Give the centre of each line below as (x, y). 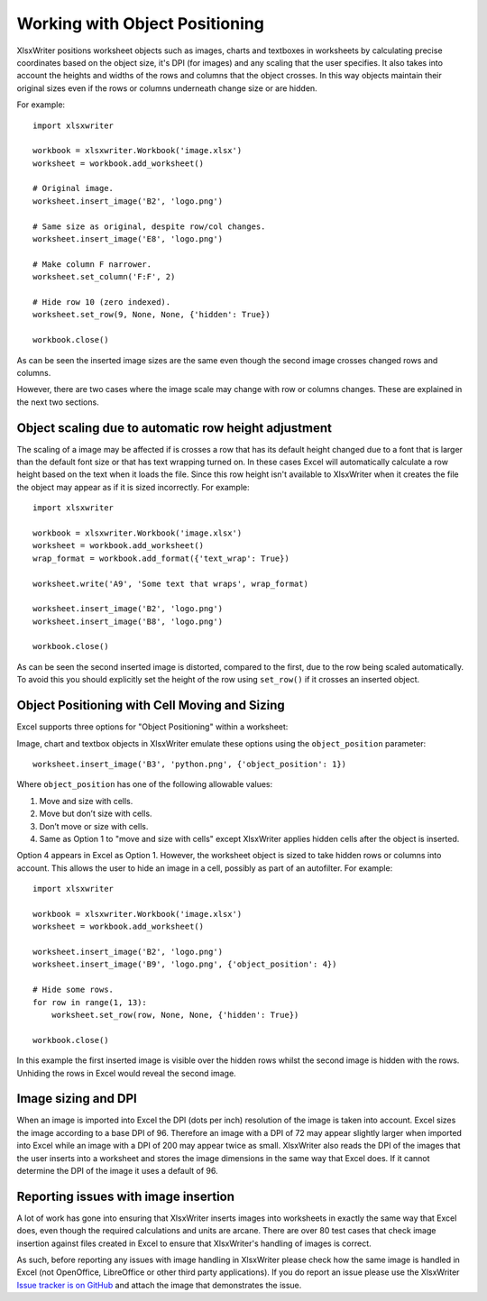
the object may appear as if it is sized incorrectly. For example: (133, 487)
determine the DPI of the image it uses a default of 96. (117, 1171)
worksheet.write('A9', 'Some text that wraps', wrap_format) (170, 583)
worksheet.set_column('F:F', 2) (104, 277)
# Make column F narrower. (92, 264)
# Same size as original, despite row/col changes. (149, 226)
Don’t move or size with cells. (94, 826)
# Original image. (74, 188)
